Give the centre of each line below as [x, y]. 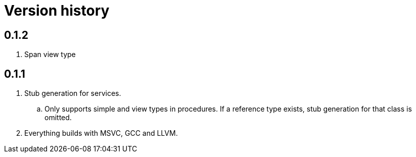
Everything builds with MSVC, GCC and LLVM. [101, 133]
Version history [57, 11]
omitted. [58, 118]
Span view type [50, 55]
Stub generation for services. [73, 93]
